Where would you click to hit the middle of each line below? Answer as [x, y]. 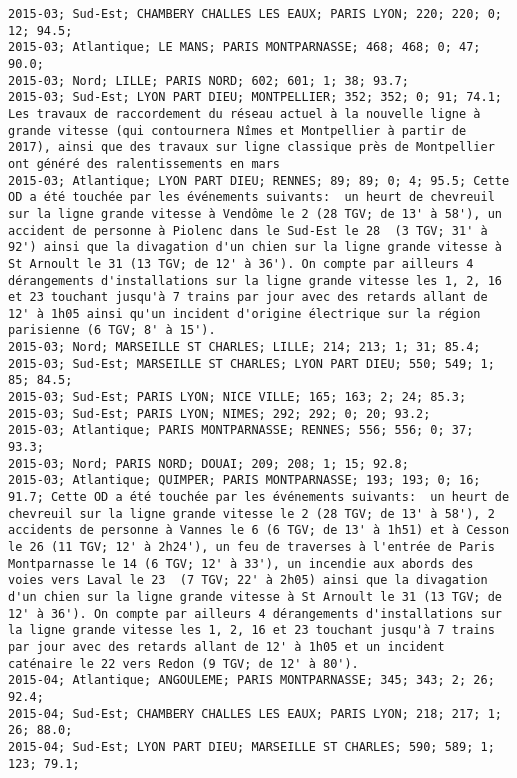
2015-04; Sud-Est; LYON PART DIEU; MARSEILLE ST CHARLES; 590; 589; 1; [251, 746]
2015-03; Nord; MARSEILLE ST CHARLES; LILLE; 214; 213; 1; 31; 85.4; [244, 347]
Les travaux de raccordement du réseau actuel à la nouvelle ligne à [244, 113]
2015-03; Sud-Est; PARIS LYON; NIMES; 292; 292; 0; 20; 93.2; [219, 413]
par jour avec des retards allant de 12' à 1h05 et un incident [226, 646]
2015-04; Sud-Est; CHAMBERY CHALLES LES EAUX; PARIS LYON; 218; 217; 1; [255, 713]
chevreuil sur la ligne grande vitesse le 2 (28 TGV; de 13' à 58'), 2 [251, 513]
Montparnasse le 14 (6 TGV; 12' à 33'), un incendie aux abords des [241, 563]
